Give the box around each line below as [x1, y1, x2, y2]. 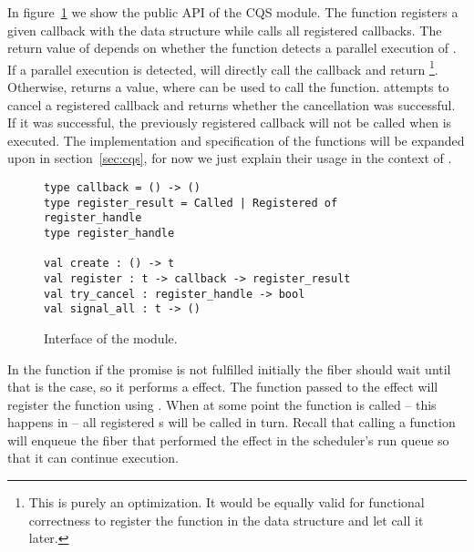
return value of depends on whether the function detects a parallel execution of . [7, 38, 457, 57]
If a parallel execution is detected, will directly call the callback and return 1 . [7, 56, 438, 78]
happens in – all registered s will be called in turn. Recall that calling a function [7, 413, 456, 432]
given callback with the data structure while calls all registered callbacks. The [7, 20, 442, 39]
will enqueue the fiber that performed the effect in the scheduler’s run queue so [7, 430, 449, 449]
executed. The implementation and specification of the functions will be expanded [7, 130, 465, 149]
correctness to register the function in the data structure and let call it [28, 510, 424, 529]
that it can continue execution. [7, 448, 179, 467]
